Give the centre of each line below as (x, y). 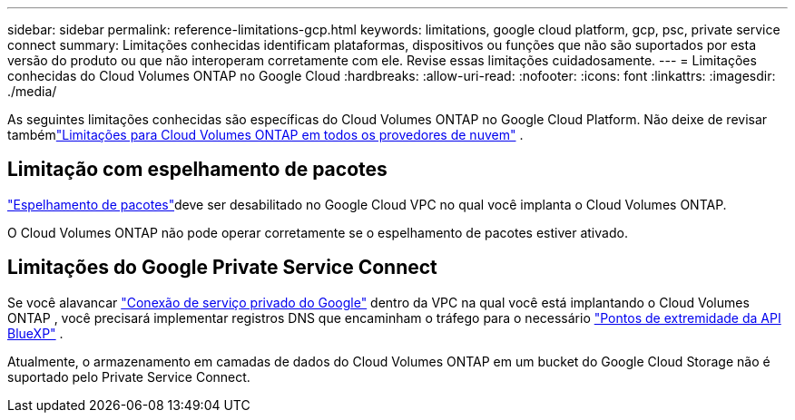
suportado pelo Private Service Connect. (129, 376)
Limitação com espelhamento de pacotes (197, 170)
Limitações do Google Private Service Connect (222, 268)
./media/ (32, 91)
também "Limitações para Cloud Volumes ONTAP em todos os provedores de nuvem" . (265, 135)
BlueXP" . (35, 333)
